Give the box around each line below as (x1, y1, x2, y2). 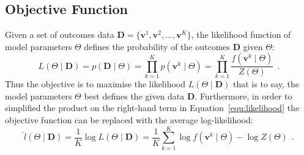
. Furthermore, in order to (195, 89, 292, 102)
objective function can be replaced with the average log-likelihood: (5, 113, 253, 126)
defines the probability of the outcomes (84, 40, 231, 52)
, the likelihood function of (191, 28, 291, 41)
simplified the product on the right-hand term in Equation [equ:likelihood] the (5, 101, 300, 114)
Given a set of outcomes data (5, 28, 114, 41)
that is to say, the (233, 77, 299, 90)
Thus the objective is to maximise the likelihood (5, 77, 185, 90)
